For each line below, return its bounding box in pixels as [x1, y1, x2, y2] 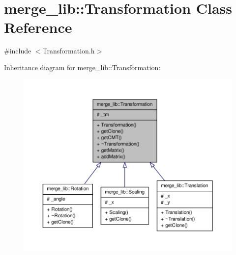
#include [4, 46, 31, 56]
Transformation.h [42, 46, 95, 56]
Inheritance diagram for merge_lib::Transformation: [4, 62, 161, 72]
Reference [4, 17, 72, 37]
